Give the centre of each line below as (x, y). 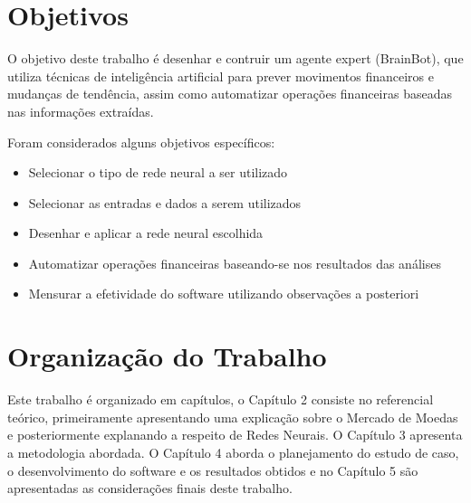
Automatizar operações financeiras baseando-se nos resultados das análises (235, 263)
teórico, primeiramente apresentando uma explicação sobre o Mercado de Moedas (233, 417)
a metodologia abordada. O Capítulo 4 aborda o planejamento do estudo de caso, (233, 452)
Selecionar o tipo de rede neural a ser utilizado (158, 172)
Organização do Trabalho (167, 356)
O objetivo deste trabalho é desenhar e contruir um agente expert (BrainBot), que (235, 58)
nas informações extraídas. (81, 111)
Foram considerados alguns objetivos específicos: (141, 142)
